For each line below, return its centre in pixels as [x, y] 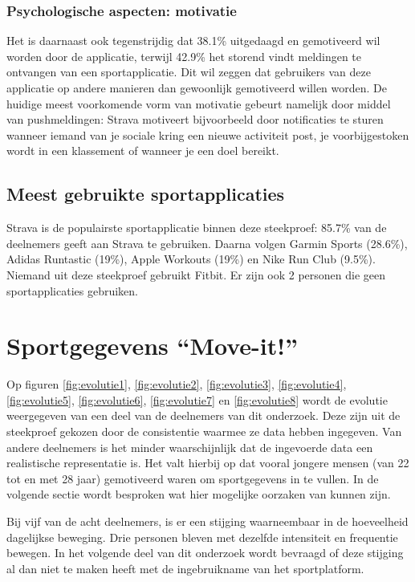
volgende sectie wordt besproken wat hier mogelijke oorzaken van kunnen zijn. [199, 494]
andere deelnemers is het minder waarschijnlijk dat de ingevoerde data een [190, 447]
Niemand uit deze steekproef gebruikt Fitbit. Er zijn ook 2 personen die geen [196, 274]
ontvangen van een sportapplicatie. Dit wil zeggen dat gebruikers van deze [189, 72]
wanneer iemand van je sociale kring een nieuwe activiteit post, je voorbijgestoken [208, 134]
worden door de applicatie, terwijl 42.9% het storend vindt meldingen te [184, 56]
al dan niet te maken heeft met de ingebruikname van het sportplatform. [185, 568]
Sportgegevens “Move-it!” [153, 346]
